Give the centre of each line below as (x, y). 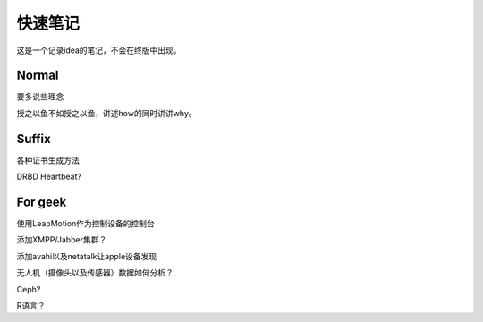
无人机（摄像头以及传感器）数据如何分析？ (95, 273)
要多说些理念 (40, 97)
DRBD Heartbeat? (49, 177)
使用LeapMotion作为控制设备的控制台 (86, 224)
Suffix (34, 139)
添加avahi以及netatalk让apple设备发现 (87, 256)
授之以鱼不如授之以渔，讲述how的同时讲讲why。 (106, 113)
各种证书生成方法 (48, 160)
